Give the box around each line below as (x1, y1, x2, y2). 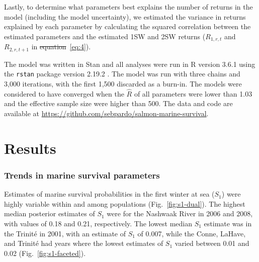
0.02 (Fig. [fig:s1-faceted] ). (4, 247, 86, 258)
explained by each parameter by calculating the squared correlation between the (4, 21, 251, 32)
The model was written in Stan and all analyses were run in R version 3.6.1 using (4, 58, 255, 69)
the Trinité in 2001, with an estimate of (4, 228, 126, 238)
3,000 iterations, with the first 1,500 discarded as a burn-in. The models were (4, 78, 242, 89)
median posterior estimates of (4, 208, 95, 219)
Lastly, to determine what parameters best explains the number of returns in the (4, 2, 253, 12)
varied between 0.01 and (175, 238, 249, 248)
